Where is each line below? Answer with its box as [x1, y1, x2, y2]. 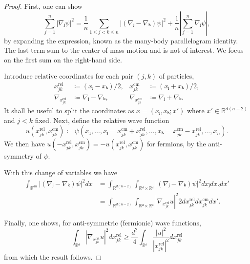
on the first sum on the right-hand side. [4, 54, 122, 64]
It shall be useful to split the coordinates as [4, 105, 134, 116]
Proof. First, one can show [4, 1, 83, 11]
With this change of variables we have [4, 167, 117, 178]
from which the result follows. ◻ [4, 252, 102, 262]
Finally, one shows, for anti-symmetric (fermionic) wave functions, [4, 217, 201, 227]
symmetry [4, 151, 34, 161]
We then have [4, 139, 45, 149]
